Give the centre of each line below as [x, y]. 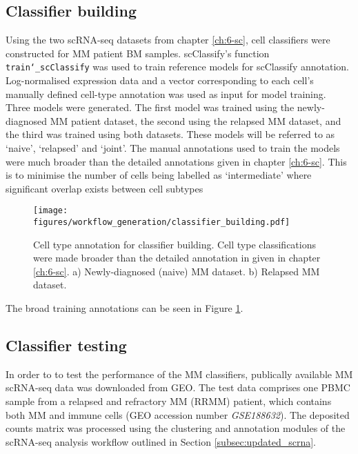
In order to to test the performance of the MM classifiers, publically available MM [179, 374]
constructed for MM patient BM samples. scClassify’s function [138, 53]
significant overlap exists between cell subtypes [105, 188]
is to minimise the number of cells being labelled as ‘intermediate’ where [159, 175]
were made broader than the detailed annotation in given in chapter [177, 258]
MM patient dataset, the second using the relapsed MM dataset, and [196, 120]
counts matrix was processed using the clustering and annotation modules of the [176, 428]
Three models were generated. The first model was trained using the [150, 107]
